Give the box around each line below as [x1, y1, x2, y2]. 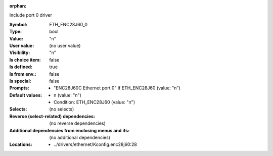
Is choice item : [9, 57, 41, 63]
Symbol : [9, 21, 28, 27]
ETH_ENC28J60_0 [49, 21, 88, 27]
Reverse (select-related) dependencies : [9, 113, 96, 119]
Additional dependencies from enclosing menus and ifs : [9, 127, 130, 133]
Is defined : [9, 64, 33, 70]
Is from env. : [9, 71, 36, 77]
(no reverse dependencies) [49, 120, 106, 126]
